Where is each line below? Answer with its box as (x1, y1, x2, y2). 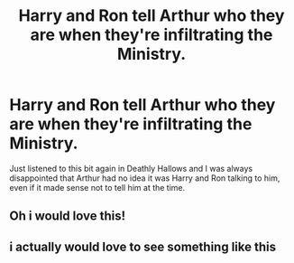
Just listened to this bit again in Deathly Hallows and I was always (9, 163, 253, 174)
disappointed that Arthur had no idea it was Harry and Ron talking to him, (9, 173, 280, 183)
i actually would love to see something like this (9, 239, 277, 254)
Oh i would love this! (9, 209, 126, 224)
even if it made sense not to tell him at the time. (9, 182, 186, 193)
